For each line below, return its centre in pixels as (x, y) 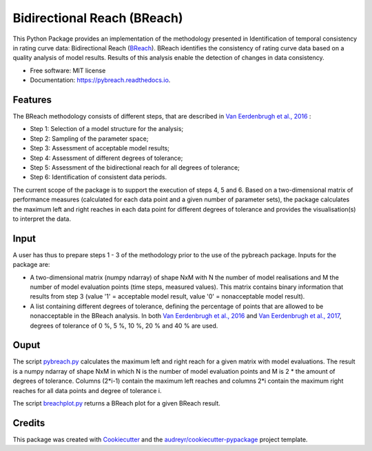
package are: (31, 265)
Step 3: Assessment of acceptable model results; (100, 148)
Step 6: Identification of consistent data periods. (99, 177)
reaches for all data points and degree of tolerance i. (87, 390)
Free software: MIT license (68, 70)
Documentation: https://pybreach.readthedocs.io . (100, 80)
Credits (29, 423)
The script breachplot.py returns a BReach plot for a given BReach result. (116, 403)
